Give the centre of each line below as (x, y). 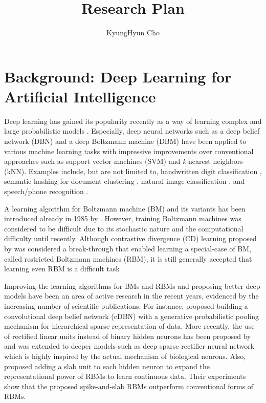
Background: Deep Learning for (118, 76)
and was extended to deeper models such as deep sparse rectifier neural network (129, 346)
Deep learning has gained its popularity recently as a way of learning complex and (133, 121)
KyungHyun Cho (133, 33)
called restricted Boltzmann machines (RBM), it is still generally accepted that (128, 258)
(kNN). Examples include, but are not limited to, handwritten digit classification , (133, 171)
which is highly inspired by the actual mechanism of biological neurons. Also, (125, 356)
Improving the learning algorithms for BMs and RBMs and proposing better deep (132, 285)
